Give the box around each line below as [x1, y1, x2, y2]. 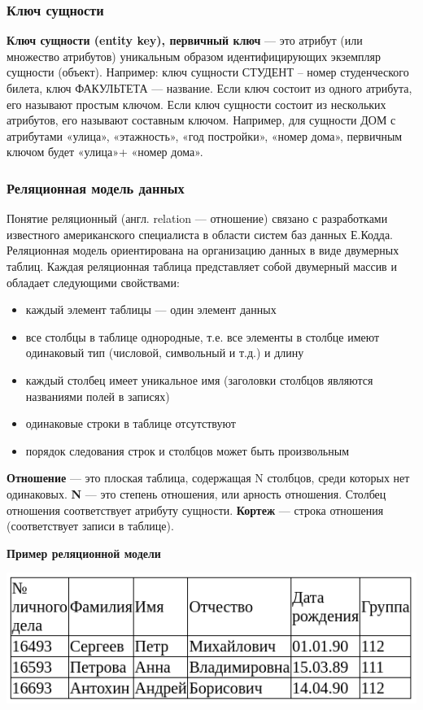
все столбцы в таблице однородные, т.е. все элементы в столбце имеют [25, 328, 380, 345]
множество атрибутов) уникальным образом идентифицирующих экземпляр [7, 47, 382, 64]
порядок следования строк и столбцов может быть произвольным [25, 442, 350, 459]
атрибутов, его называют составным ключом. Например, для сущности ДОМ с [7, 111, 396, 128]
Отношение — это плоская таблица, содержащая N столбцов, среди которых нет [7, 469, 410, 486]
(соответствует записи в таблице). [7, 517, 174, 534]
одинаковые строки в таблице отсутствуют [25, 415, 236, 432]
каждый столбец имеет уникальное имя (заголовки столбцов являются [25, 371, 373, 388]
